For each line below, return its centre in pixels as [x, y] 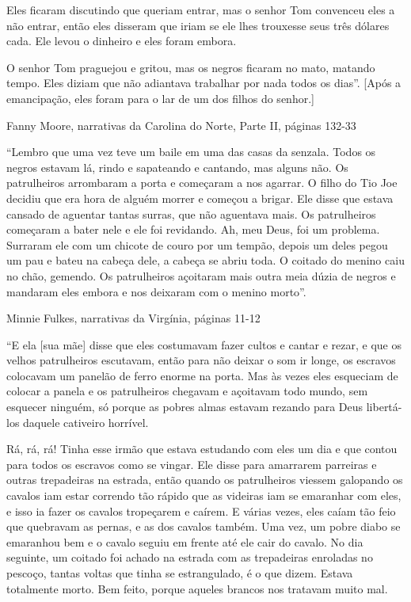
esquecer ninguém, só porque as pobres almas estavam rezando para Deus [185, 407]
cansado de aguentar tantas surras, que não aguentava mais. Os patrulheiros [191, 213]
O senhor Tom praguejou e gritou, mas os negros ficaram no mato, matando [191, 67]
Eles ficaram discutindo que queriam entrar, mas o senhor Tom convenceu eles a [201, 10]
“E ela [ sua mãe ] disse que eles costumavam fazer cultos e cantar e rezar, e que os [204, 344]
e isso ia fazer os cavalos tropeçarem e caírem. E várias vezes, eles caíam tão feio [201, 511]
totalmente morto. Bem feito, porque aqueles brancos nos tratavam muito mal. [197, 588]
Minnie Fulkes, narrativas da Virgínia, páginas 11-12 [133, 318]
